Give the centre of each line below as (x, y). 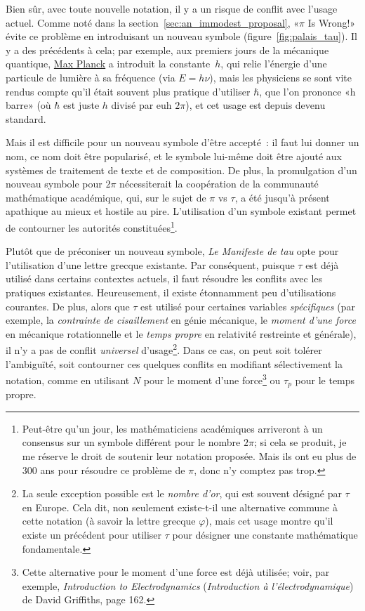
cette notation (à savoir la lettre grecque (109, 521)
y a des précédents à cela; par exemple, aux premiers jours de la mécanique (167, 50)
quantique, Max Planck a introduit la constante (108, 64)
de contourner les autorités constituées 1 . (92, 226)
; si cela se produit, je (300, 442)
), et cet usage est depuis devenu (255, 105)
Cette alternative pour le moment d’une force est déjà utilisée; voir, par (176, 572)
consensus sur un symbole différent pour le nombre (131, 442)
